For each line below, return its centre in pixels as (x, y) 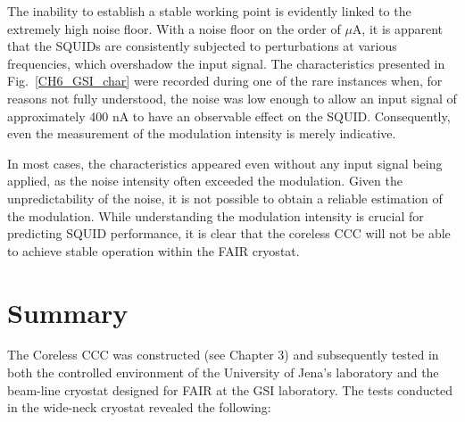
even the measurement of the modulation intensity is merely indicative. (202, 133)
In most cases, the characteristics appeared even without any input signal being (225, 163)
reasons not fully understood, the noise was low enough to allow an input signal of (232, 98)
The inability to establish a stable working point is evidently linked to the (209, 11)
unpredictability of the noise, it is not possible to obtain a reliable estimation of (225, 198)
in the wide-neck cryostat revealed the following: (139, 407)
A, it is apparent (398, 28)
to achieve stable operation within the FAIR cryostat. (154, 250)
